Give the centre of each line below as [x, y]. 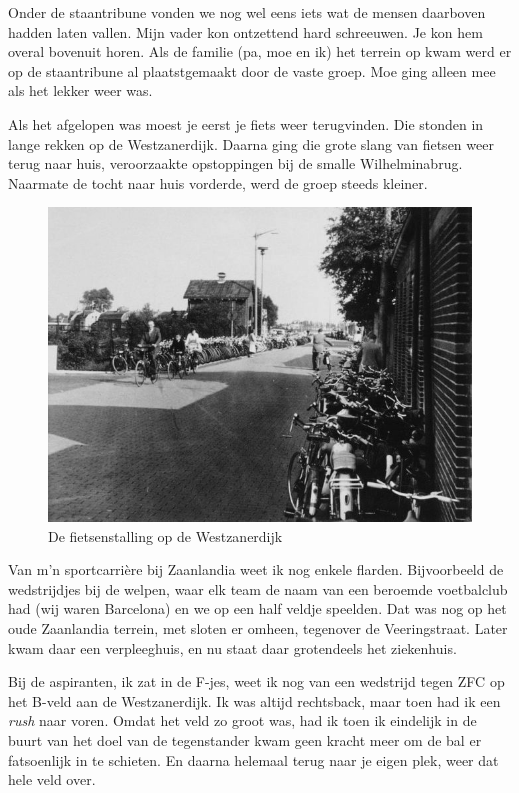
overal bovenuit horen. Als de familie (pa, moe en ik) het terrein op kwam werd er [260, 51]
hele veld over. [52, 779]
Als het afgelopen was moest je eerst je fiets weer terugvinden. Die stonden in [246, 123]
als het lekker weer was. [80, 90]
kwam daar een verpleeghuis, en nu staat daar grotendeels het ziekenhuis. [232, 647]
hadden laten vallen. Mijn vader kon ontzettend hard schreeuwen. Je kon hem [245, 31]
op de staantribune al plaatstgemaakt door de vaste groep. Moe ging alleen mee [252, 70]
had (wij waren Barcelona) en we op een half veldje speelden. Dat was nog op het [257, 608]
